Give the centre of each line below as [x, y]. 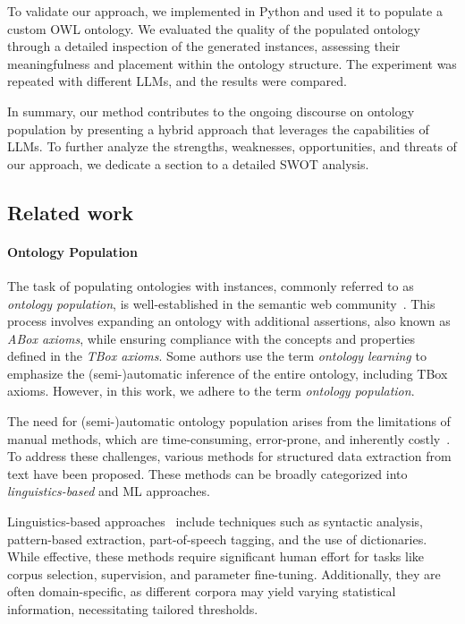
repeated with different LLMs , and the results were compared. [177, 81]
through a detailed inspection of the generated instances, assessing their [204, 46]
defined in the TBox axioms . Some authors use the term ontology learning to [217, 356]
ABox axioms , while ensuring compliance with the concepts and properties [211, 338]
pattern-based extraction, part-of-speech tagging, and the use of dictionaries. [217, 539]
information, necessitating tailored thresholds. [133, 609]
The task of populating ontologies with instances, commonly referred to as [211, 285]
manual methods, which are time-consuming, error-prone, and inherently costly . [229, 438]
